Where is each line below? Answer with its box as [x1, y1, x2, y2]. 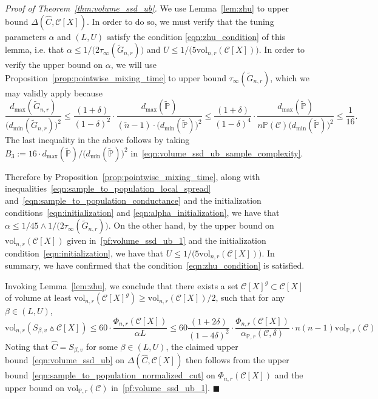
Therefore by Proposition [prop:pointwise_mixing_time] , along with [5, 170, 260, 183]
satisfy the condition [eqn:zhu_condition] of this [106, 30, 286, 42]
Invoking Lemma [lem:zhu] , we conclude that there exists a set [5, 279, 238, 292]
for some [86, 340, 118, 352]
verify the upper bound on [5, 58, 103, 71]
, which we [270, 71, 309, 84]
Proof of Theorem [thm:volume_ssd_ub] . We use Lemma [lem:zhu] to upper [5, 2, 289, 14]
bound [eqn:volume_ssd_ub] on [5, 354, 124, 366]
